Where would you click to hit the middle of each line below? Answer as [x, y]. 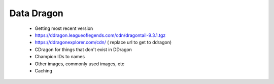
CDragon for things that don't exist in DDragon [83, 49]
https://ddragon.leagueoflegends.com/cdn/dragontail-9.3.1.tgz [100, 35]
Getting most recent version [64, 28]
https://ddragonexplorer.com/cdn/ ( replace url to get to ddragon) [103, 43]
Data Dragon [36, 13]
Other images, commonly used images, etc [79, 64]
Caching [44, 70]
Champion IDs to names [60, 57]
